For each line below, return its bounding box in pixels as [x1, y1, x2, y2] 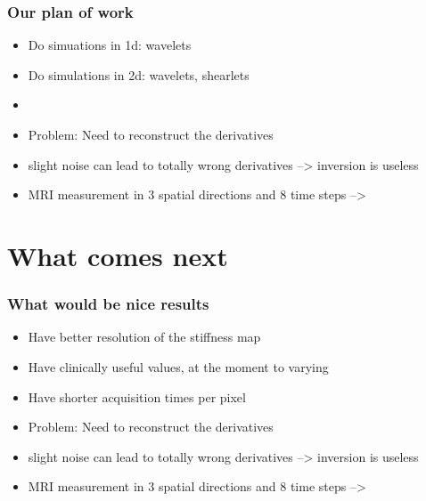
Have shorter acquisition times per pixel [28, 387, 246, 406]
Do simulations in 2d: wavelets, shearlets [28, 65, 250, 84]
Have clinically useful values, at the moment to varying [28, 357, 329, 376]
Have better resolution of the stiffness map [28, 327, 261, 346]
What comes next [7, 237, 228, 273]
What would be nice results [7, 293, 209, 315]
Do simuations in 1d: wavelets [28, 36, 192, 54]
